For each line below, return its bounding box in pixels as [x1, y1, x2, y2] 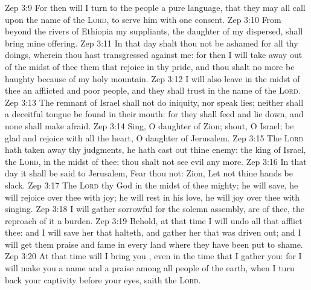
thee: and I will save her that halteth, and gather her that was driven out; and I [5, 226, 301, 239]
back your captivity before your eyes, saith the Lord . [5, 273, 201, 286]
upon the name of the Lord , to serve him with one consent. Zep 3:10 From [5, 13, 281, 25]
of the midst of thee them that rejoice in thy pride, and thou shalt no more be [5, 60, 295, 72]
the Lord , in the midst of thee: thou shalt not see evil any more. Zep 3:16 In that [5, 155, 307, 167]
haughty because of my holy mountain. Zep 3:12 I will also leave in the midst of [5, 72, 300, 85]
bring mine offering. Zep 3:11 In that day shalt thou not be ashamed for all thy [5, 36, 298, 49]
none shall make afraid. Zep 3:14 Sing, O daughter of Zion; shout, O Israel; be [5, 119, 294, 132]
